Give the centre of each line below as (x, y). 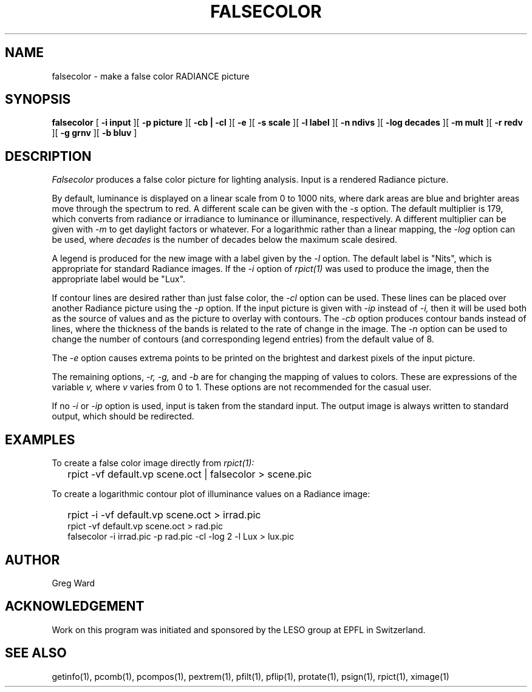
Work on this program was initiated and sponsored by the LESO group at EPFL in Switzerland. (239, 629)
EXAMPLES (40, 439)
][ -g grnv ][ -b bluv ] (94, 133)
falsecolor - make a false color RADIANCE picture (151, 76)
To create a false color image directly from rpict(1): (153, 463)
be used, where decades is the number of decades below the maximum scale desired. (225, 240)
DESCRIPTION (48, 156)
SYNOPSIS (38, 100)
